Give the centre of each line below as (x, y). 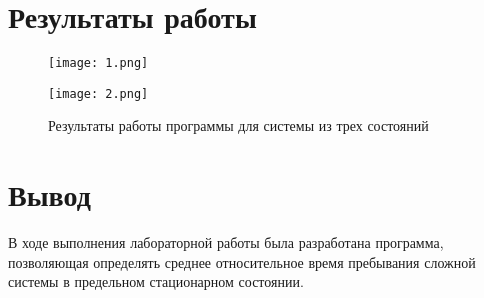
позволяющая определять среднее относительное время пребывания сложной (242, 261)
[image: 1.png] (98, 63)
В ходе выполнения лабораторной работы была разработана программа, (226, 242)
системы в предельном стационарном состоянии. (156, 281)
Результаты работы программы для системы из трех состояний (238, 125)
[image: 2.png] (98, 93)
